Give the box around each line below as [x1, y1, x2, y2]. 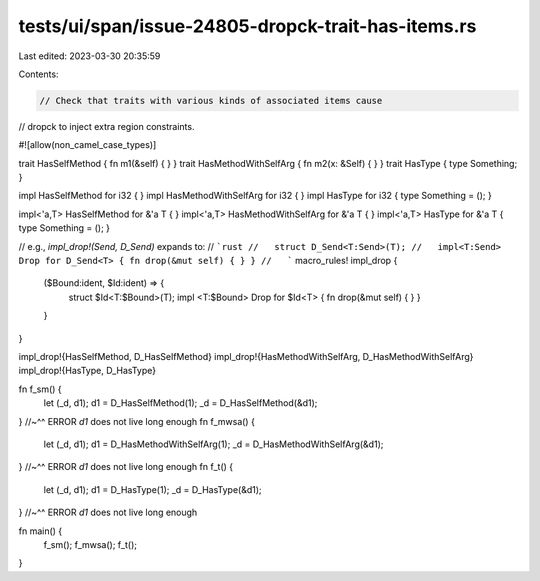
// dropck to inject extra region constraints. [18, 120, 195, 132]
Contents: [18, 68, 59, 80]
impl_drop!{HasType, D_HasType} [18, 365, 157, 377]
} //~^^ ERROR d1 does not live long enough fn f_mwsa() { [18, 415, 255, 427]
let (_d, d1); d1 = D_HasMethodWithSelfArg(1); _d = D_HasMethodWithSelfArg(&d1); [43, 438, 384, 450]
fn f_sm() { [18, 383, 62, 395]
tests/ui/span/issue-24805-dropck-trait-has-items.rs [18, 15, 477, 37]
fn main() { [18, 525, 63, 537]
